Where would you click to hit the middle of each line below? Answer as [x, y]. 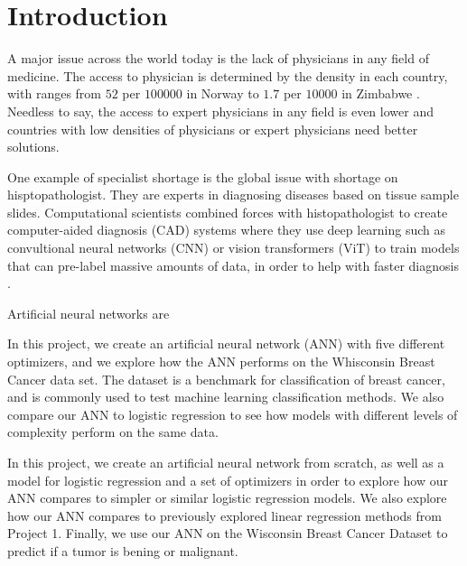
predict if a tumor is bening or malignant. [123, 550]
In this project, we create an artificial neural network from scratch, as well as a [226, 462]
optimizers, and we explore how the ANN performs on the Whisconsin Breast [221, 362]
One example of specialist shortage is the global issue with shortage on [203, 176]
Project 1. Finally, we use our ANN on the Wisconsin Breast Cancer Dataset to [228, 533]
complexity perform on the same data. [113, 432]
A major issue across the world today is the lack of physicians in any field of [218, 58]
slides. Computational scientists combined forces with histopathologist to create [228, 212]
